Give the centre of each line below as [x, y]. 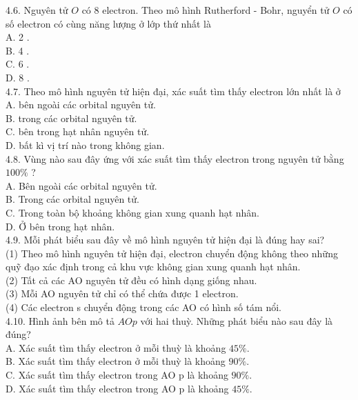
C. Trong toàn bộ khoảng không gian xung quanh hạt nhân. [133, 212]
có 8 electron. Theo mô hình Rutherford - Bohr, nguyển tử [206, 10]
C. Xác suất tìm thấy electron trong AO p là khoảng [117, 375]
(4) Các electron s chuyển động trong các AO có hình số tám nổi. [143, 307]
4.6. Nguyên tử [37, 10]
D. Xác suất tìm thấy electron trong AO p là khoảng [117, 388]
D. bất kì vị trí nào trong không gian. [85, 144]
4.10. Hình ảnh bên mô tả [60, 320]
